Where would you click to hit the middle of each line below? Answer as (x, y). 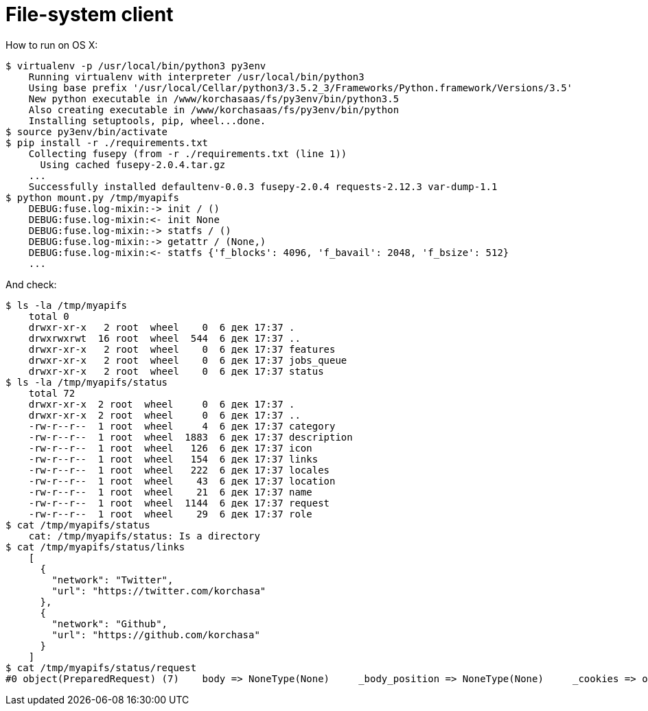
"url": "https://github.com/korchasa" (156, 634)
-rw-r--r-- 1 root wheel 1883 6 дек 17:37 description (190, 437)
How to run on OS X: (52, 45)
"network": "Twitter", (113, 580)
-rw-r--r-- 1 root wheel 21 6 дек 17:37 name (170, 492)
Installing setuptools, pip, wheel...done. (147, 120)
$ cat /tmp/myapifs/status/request (101, 667)
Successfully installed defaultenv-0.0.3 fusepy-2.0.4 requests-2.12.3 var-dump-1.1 (263, 186)
